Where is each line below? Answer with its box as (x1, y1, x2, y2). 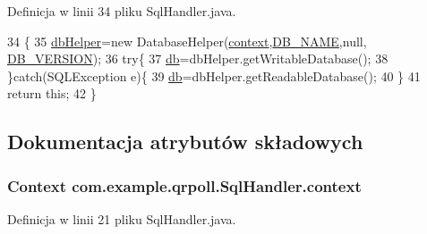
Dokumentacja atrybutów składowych (7, 128, 363, 155)
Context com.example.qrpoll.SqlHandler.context (7, 174, 362, 196)
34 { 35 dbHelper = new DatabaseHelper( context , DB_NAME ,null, (7, 31, 367, 50)
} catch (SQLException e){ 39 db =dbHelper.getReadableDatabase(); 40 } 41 (7, 66, 421, 85)
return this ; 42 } (7, 84, 97, 103)
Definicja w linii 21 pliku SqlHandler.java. (7, 209, 236, 228)
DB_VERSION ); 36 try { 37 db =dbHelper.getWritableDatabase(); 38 (7, 49, 389, 68)
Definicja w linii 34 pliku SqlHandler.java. (7, 2, 236, 20)
